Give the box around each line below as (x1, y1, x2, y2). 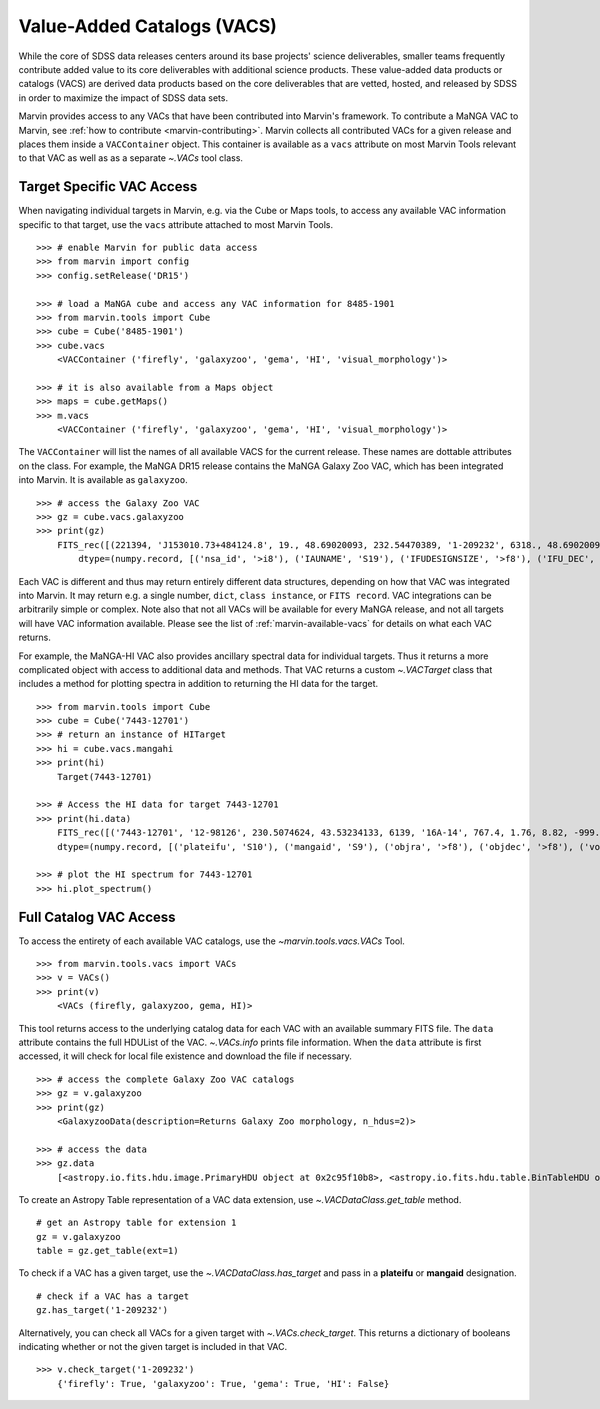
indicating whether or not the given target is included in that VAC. (18, 1341, 288, 1353)
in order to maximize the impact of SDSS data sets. (18, 91, 229, 104)
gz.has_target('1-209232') (36, 1305, 169, 1316)
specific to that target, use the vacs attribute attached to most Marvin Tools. (18, 218, 334, 230)
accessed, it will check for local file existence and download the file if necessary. (18, 1050, 352, 1062)
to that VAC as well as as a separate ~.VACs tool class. (18, 152, 244, 164)
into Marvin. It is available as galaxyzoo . (18, 474, 189, 486)
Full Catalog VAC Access (18, 908, 176, 925)
